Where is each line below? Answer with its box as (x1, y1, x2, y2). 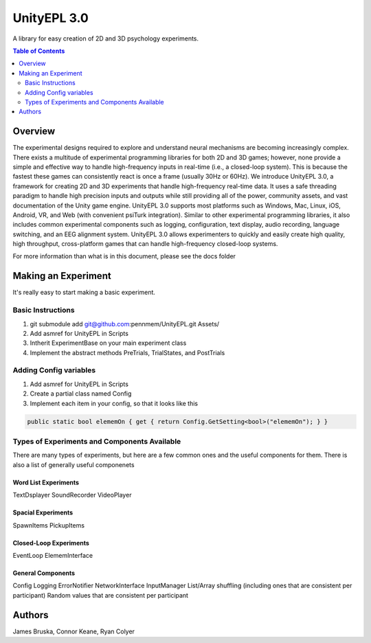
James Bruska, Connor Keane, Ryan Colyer (12, 627, 135, 635)
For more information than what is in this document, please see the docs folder (12, 252, 236, 260)
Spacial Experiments (12, 508, 74, 517)
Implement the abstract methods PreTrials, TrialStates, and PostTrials (30, 348, 225, 357)
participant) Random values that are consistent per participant (12, 591, 189, 599)
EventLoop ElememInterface (12, 551, 93, 559)
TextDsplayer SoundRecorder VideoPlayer (12, 491, 132, 499)
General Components (12, 569, 76, 577)
